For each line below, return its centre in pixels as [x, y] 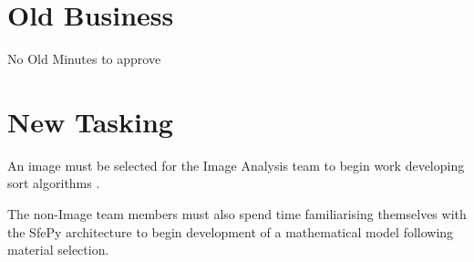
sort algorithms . [54, 183]
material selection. [58, 250]
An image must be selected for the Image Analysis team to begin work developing [236, 165]
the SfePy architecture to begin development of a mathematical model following [231, 231]
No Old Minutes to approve [84, 59]
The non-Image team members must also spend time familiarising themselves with [237, 214]
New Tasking [90, 121]
